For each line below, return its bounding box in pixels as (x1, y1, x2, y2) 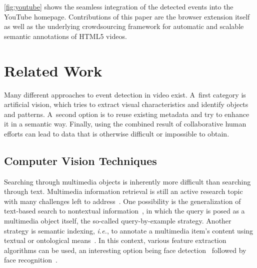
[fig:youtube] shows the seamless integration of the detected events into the (4, 1, 233, 11)
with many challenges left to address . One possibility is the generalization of (4, 195, 241, 206)
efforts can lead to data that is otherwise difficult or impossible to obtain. (4, 128, 229, 138)
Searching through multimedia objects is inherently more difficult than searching (4, 176, 251, 186)
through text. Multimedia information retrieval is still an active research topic (4, 186, 243, 196)
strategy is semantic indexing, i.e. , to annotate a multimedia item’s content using (4, 225, 253, 235)
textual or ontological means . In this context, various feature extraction (4, 235, 226, 245)
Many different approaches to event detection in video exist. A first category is (4, 89, 246, 99)
